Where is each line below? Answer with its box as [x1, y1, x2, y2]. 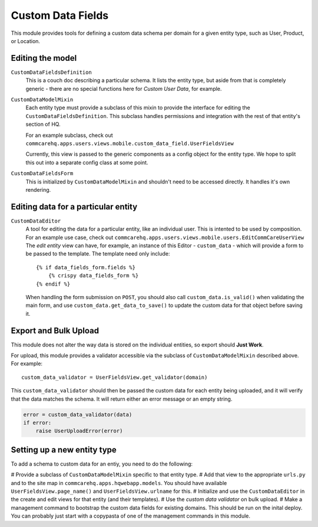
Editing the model [11, 53, 77, 63]
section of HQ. [25, 121, 61, 128]
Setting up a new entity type [11, 444, 117, 454]
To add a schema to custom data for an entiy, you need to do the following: [11, 460, 193, 467]
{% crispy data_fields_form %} [48, 272, 139, 279]
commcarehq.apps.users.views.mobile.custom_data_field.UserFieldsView [25, 140, 234, 147]
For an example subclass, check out [25, 132, 113, 139]
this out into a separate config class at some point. [25, 159, 148, 166]
